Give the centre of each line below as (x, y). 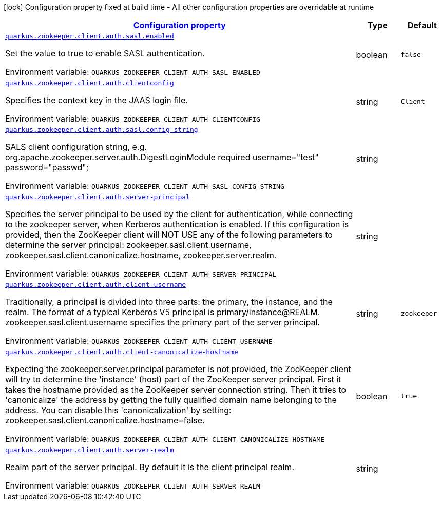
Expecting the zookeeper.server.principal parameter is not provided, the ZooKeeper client (178, 369)
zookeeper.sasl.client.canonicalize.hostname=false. (105, 420)
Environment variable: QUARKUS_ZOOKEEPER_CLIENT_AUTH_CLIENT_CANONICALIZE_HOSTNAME (165, 439)
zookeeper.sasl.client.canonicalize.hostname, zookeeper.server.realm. (141, 255)
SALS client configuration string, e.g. (76, 147)
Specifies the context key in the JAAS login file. (97, 100)
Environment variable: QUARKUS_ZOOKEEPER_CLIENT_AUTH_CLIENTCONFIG (133, 119)
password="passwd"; (47, 167)
